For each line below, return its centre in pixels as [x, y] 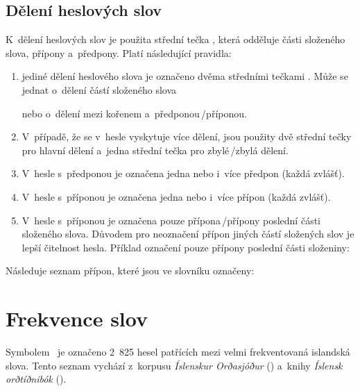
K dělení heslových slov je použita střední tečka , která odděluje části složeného [175, 39]
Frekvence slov [77, 318]
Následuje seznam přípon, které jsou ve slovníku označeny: [130, 271]
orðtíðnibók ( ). [36, 379]
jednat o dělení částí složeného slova [99, 89]
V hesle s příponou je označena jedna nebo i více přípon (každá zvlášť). [176, 196]
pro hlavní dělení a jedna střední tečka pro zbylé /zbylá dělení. [155, 150]
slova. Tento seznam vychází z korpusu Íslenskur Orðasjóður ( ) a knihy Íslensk [174, 365]
